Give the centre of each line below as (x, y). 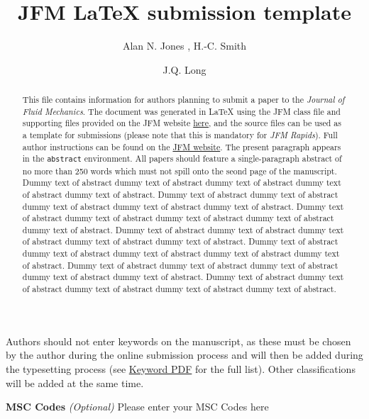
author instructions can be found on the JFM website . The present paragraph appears (182, 146)
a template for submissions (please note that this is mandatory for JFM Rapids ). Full (180, 135)
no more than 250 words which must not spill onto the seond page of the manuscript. (180, 171)
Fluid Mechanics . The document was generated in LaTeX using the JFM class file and (181, 111)
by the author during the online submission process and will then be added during (184, 355)
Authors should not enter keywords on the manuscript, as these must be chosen (178, 341)
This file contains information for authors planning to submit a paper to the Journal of (183, 100)
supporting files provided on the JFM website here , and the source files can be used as (182, 123)
